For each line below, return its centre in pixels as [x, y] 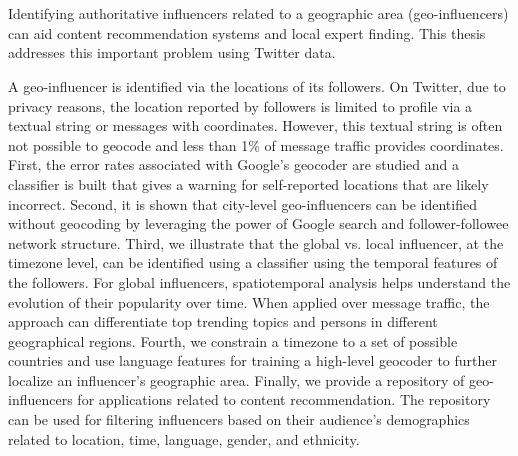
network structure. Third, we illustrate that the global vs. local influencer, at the [256, 242]
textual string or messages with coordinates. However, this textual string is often [255, 125]
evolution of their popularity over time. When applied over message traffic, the [249, 301]
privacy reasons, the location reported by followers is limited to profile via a [240, 105]
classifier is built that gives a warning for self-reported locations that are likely [248, 183]
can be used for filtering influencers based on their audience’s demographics [239, 419]
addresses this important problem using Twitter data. [172, 52]
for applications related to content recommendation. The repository [284, 399]
